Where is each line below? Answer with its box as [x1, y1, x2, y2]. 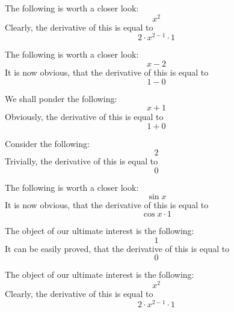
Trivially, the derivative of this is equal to [5, 155, 158, 167]
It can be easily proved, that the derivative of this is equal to [5, 242, 230, 254]
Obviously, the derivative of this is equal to [5, 110, 164, 123]
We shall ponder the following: [5, 92, 117, 104]
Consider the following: [5, 137, 90, 149]
